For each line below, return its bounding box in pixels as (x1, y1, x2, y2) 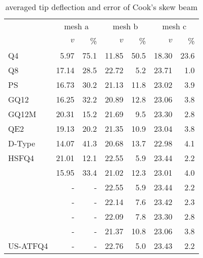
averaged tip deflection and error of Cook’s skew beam (5, 1, 197, 13)
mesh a (64, 20, 89, 32)
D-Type (8, 137, 35, 149)
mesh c (162, 20, 187, 32)
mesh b (113, 20, 138, 32)
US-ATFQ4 (8, 240, 48, 251)
